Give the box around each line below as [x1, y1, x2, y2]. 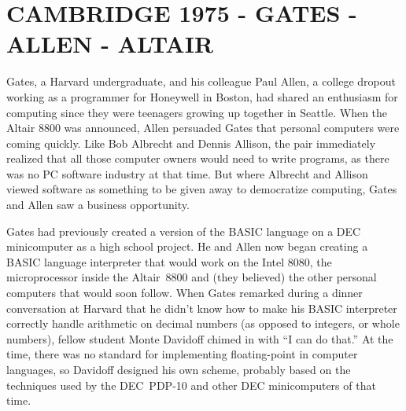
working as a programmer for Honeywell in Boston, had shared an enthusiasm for [6, 88, 398, 105]
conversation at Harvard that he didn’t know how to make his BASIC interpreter [6, 299, 397, 316]
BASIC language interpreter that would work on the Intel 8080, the [6, 253, 332, 270]
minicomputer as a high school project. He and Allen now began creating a [6, 238, 368, 255]
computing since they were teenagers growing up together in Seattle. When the [6, 104, 388, 120]
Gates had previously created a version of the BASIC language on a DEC [6, 222, 361, 239]
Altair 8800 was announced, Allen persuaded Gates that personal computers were [6, 119, 400, 136]
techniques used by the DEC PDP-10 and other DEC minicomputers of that [6, 376, 376, 393]
